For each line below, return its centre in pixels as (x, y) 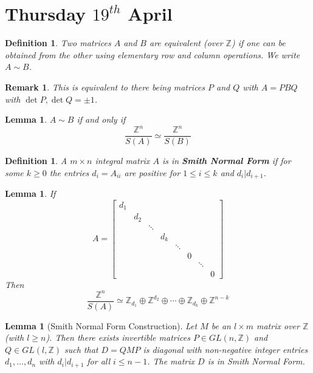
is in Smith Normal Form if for (226, 161)
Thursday (45, 14)
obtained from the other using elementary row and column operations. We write (153, 54)
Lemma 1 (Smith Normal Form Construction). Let (101, 325)
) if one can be (258, 43)
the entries (69, 172)
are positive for (152, 172)
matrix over (278, 325)
